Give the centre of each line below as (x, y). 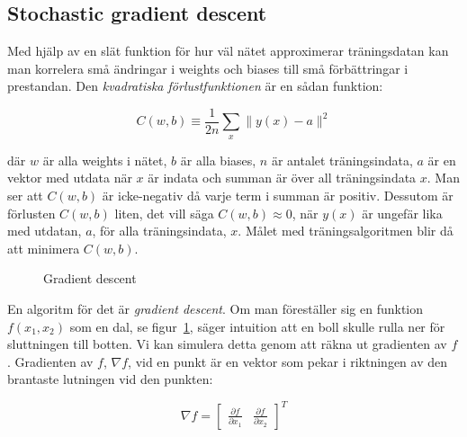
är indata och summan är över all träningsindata (282, 178)
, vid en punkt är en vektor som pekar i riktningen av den (288, 361)
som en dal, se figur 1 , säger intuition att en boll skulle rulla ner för (257, 326)
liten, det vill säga (164, 213)
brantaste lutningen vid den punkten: (110, 379)
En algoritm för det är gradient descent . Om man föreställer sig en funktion (216, 308)
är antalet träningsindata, (342, 160)
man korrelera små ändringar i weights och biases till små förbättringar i (208, 68)
